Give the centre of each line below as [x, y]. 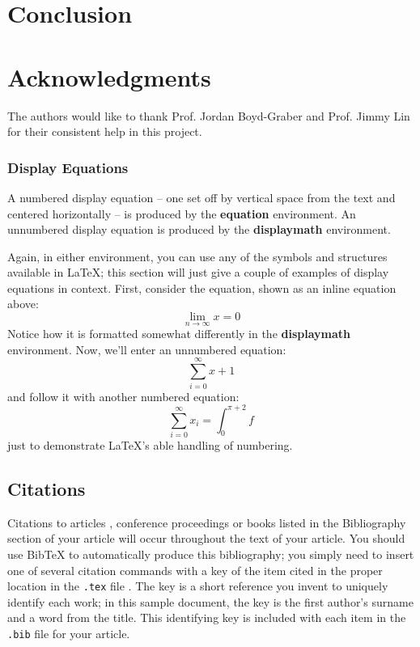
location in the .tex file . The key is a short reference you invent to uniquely [198, 586]
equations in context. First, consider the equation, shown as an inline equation [202, 288]
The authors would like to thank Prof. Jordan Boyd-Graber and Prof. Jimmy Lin [209, 115]
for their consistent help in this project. [105, 131]
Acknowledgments [109, 76]
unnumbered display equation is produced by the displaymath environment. [199, 229]
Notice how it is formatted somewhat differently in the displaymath [179, 334]
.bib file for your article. [69, 634]
